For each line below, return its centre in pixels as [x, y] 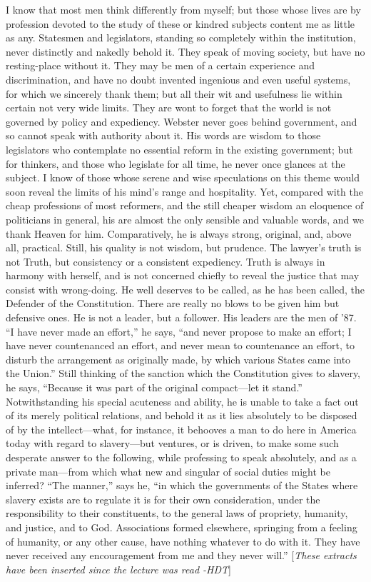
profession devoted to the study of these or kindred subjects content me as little [181, 23]
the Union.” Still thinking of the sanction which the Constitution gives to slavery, [183, 373]
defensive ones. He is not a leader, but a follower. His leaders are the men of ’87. [181, 317]
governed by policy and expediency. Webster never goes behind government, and [182, 121]
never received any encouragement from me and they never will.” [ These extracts [181, 555]
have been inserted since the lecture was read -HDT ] [118, 569]
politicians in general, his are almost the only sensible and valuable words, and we [185, 219]
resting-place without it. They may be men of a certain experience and [161, 65]
